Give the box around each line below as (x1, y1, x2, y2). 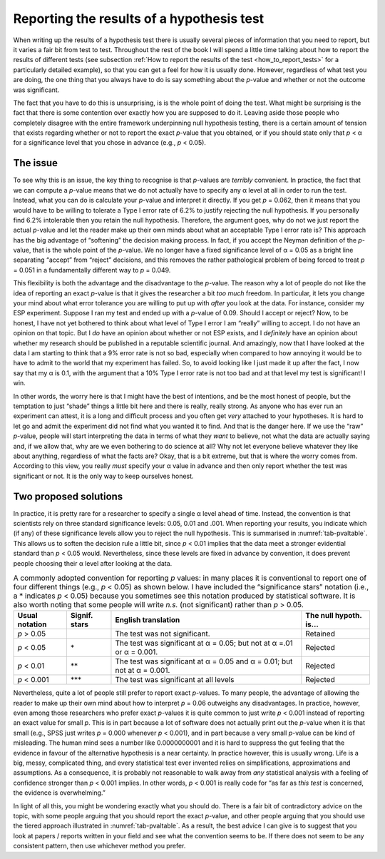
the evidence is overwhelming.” (13, 788, 106, 797)
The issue (13, 157, 58, 169)
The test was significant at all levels (115, 675, 235, 685)
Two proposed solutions (13, 490, 123, 502)
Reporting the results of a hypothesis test (13, 11, 265, 26)
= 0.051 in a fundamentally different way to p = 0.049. (13, 265, 171, 274)
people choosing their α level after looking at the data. (13, 559, 173, 567)
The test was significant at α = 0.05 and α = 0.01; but (115, 656, 293, 666)
